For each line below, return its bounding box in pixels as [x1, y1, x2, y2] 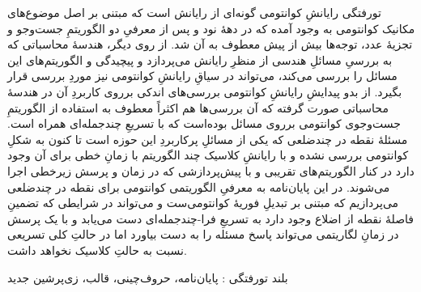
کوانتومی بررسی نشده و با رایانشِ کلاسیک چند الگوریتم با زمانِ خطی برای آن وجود [7, 146, 409, 163]
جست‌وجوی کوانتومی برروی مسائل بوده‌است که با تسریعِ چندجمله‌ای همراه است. [7, 115, 401, 132]
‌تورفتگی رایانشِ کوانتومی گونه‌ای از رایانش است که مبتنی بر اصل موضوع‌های [7, 4, 381, 20]
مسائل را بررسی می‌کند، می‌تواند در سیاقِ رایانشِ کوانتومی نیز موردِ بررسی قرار [7, 67, 398, 84]
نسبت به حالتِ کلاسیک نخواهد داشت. [7, 241, 187, 258]
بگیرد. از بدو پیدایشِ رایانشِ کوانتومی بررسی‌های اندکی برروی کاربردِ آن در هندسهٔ [7, 83, 402, 99]
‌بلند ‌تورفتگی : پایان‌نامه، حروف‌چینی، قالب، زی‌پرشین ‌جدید [7, 269, 288, 286]
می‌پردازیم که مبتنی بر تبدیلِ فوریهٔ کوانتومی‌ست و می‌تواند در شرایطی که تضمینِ [7, 194, 399, 211]
